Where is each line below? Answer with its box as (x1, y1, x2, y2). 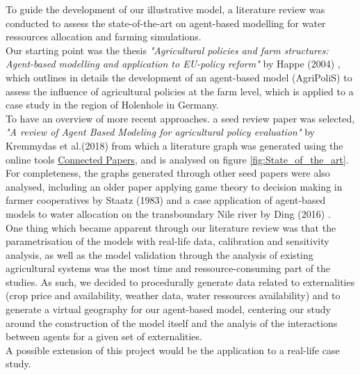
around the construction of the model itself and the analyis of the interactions (6, 315, 338, 330)
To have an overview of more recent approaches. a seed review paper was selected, (6, 111, 355, 125)
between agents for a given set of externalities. (6, 329, 202, 344)
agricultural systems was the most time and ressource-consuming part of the (6, 261, 331, 276)
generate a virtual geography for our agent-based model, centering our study (6, 302, 331, 317)
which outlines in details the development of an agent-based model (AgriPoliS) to (6, 70, 352, 84)
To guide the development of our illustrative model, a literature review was (6, 2, 325, 16)
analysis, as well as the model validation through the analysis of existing (6, 247, 313, 262)
